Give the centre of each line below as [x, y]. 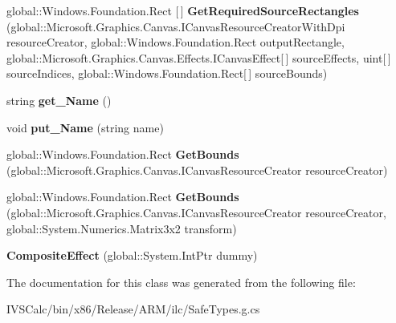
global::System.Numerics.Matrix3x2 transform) [122, 228]
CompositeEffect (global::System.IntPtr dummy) [132, 255]
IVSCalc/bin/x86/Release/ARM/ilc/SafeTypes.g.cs [133, 309]
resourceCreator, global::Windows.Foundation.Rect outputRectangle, [176, 42]
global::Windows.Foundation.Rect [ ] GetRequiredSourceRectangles [183, 10]
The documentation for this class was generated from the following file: [181, 282]
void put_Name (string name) [85, 127]
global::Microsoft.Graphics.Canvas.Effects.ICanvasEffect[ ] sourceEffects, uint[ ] [199, 57]
